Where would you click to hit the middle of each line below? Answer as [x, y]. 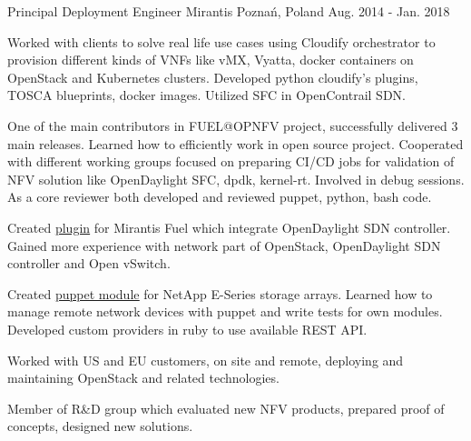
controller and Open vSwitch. [89, 263]
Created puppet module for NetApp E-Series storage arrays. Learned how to [220, 293]
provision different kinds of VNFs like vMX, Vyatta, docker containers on [211, 60]
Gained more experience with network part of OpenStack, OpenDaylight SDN [224, 245]
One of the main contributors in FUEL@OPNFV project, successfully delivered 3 [233, 125]
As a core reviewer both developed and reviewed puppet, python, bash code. [220, 197]
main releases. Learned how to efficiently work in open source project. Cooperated [235, 143]
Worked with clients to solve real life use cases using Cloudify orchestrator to [221, 41]
